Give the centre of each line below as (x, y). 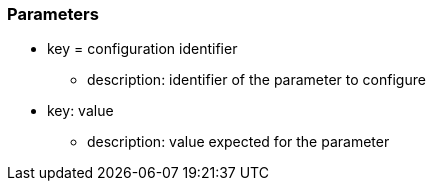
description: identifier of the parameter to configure (256, 80)
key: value (80, 111)
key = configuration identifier (142, 49)
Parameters (53, 14)
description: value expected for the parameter (238, 142)
